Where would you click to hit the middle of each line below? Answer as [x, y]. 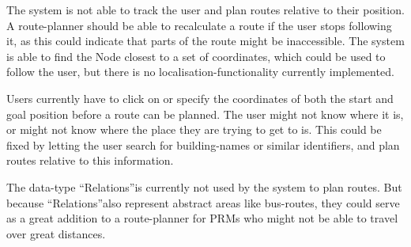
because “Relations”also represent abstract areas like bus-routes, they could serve [203, 202]
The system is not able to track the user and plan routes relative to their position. [205, 9]
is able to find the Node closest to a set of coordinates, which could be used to [196, 56]
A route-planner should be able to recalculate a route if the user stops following [199, 25]
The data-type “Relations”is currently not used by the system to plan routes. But [204, 186]
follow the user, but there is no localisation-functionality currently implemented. [200, 72]
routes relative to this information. [90, 160]
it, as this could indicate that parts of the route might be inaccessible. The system [205, 41]
